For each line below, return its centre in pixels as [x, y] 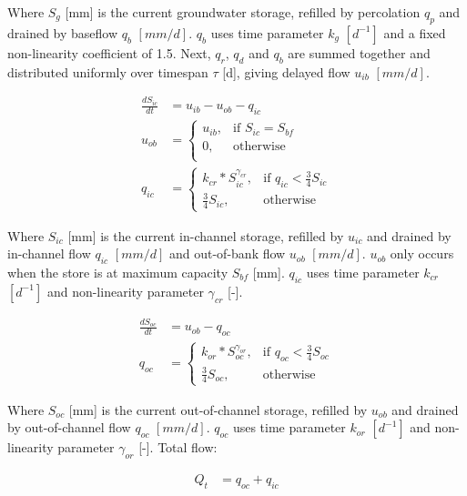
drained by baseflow [63, 32]
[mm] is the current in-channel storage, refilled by [206, 235]
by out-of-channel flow [69, 427]
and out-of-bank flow [227, 253]
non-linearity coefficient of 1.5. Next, [109, 52]
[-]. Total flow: [178, 447]
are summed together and [359, 52]
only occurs [422, 253]
